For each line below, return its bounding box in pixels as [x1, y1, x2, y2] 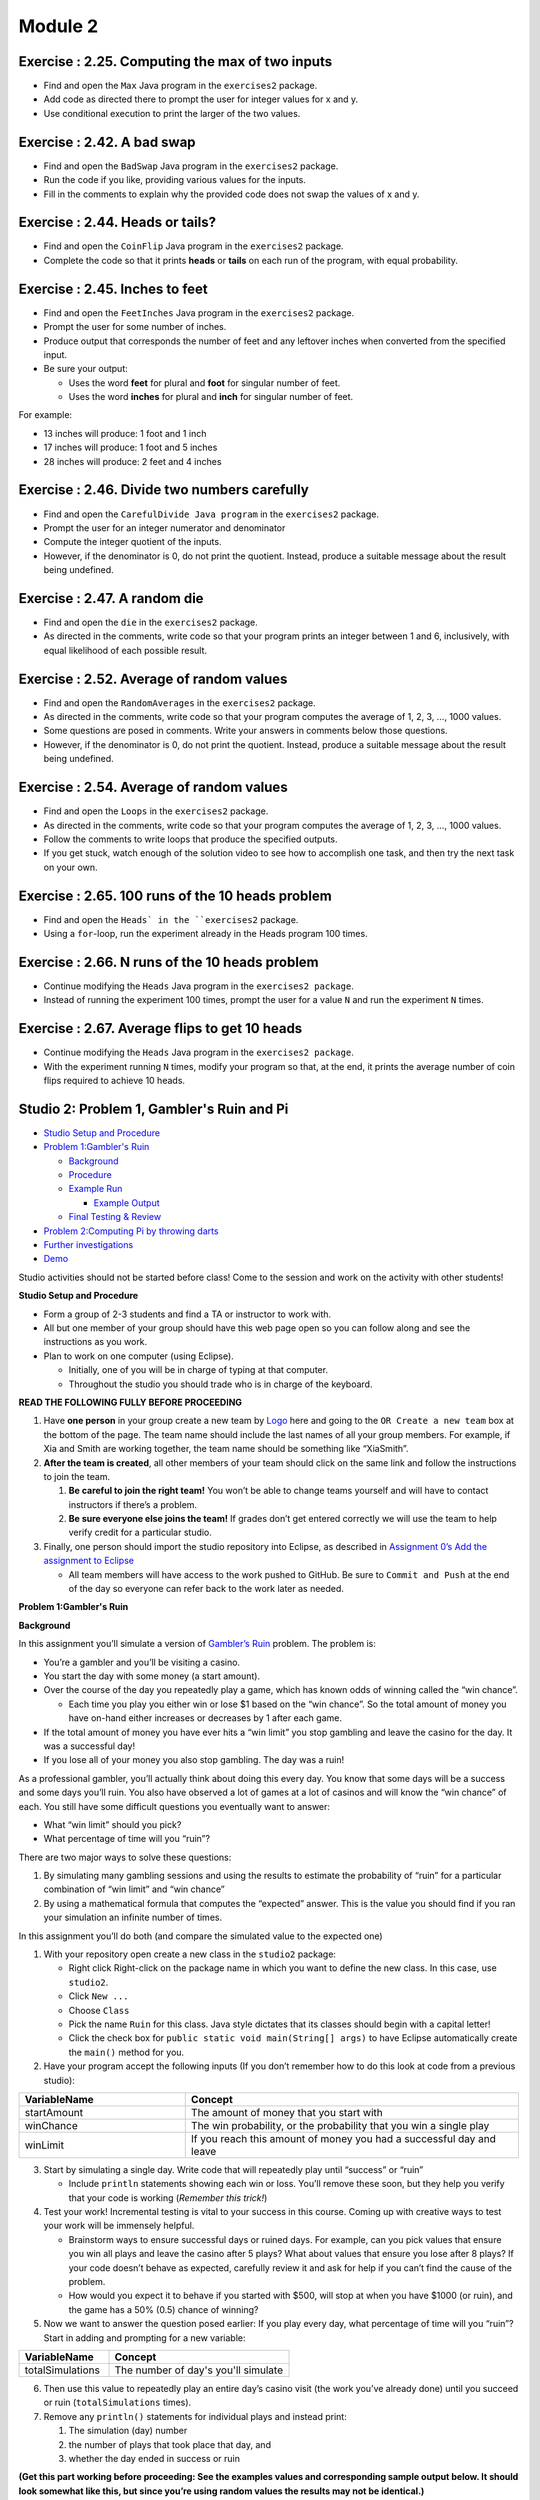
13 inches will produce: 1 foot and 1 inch [43, 427, 207, 439]
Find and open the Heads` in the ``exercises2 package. [43, 913, 299, 925]
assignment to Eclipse [43, 1555, 135, 1567]
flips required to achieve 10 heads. [43, 1075, 185, 1087]
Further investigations [43, 1239, 134, 1251]
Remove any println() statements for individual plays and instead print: [43, 2410, 347, 2422]
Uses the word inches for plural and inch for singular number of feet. [68, 391, 354, 403]
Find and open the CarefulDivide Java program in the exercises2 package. [43, 508, 380, 520]
